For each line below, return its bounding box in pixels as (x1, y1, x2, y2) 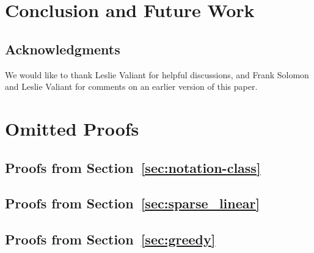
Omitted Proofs (5, 116, 139, 141)
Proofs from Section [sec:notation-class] (5, 158, 261, 177)
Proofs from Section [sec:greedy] (5, 230, 216, 249)
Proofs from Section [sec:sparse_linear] (5, 194, 260, 213)
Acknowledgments (5, 39, 120, 58)
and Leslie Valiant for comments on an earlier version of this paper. (5, 80, 258, 93)
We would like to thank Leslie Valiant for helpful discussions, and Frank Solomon (5, 68, 309, 81)
